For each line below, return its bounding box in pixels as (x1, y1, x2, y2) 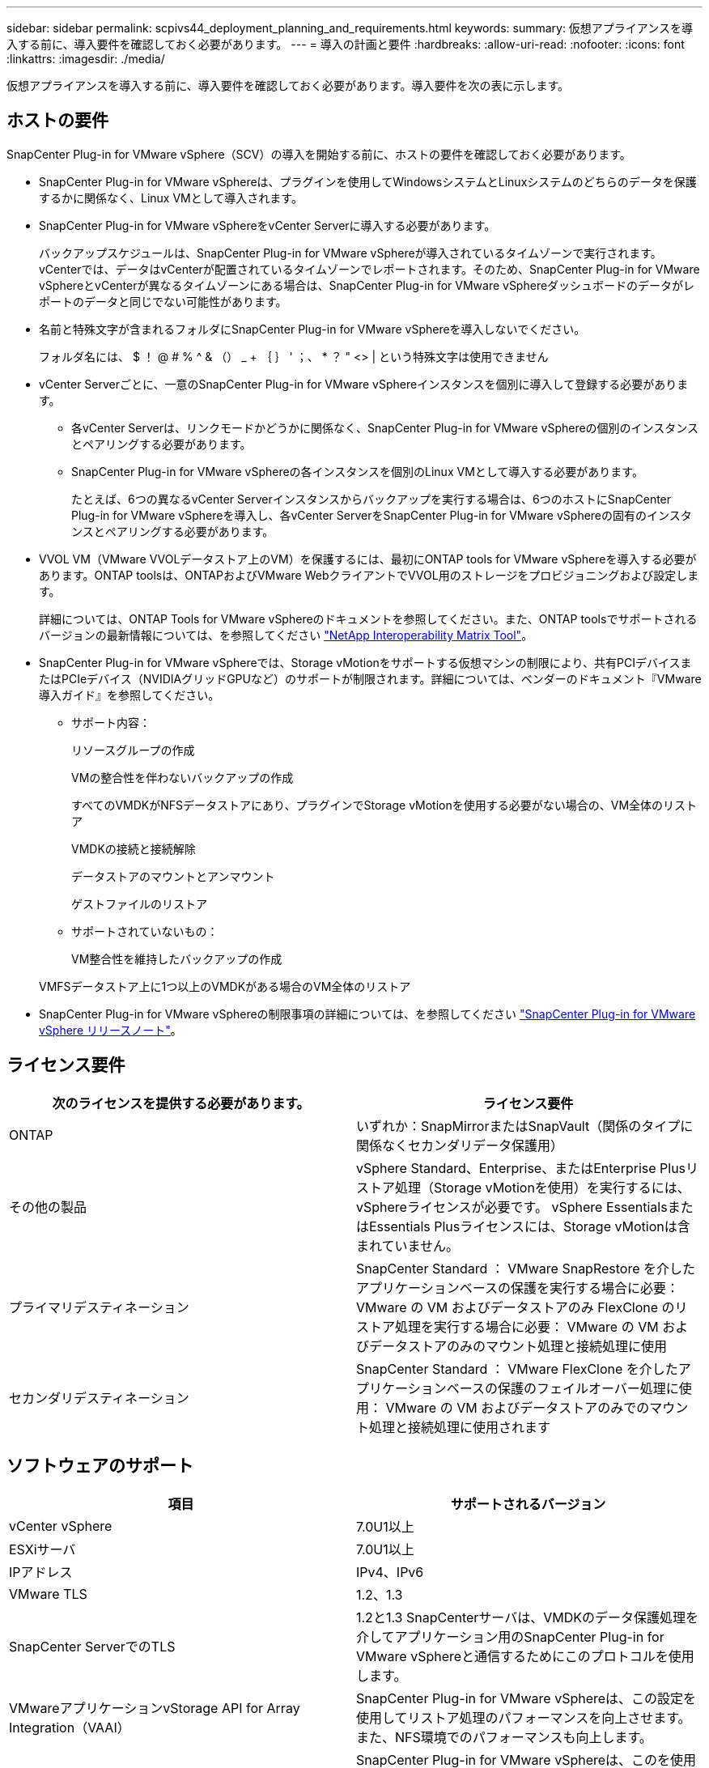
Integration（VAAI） (9, 1719, 130, 1736)
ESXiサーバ (9, 1541, 76, 1558)
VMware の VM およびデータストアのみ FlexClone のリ (356, 1298, 688, 1315)
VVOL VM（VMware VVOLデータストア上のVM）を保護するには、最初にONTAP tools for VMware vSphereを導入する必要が (39, 551, 697, 566)
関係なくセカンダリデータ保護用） (356, 1137, 564, 1154)
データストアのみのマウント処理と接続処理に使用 (369, 1337, 668, 1354)
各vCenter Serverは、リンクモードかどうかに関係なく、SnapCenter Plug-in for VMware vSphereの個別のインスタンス (71, 420, 699, 435)
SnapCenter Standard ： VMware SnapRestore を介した (356, 1260, 696, 1277)
